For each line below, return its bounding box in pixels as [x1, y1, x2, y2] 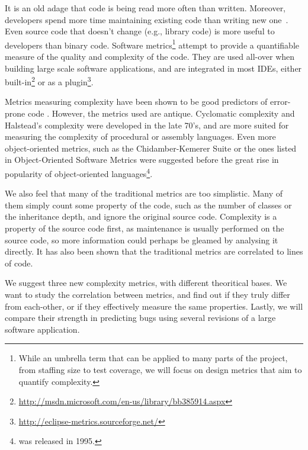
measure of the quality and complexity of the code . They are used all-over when [5, 50, 295, 63]
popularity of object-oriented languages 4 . [5, 166, 153, 179]
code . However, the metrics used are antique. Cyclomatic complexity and [27, 107, 295, 120]
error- [270, 95, 291, 108]
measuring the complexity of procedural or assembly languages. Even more [5, 130, 276, 143]
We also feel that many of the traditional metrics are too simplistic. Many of [5, 187, 283, 200]
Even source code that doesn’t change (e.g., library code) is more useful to [5, 25, 275, 37]
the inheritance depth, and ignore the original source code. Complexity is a [5, 210, 277, 223]
